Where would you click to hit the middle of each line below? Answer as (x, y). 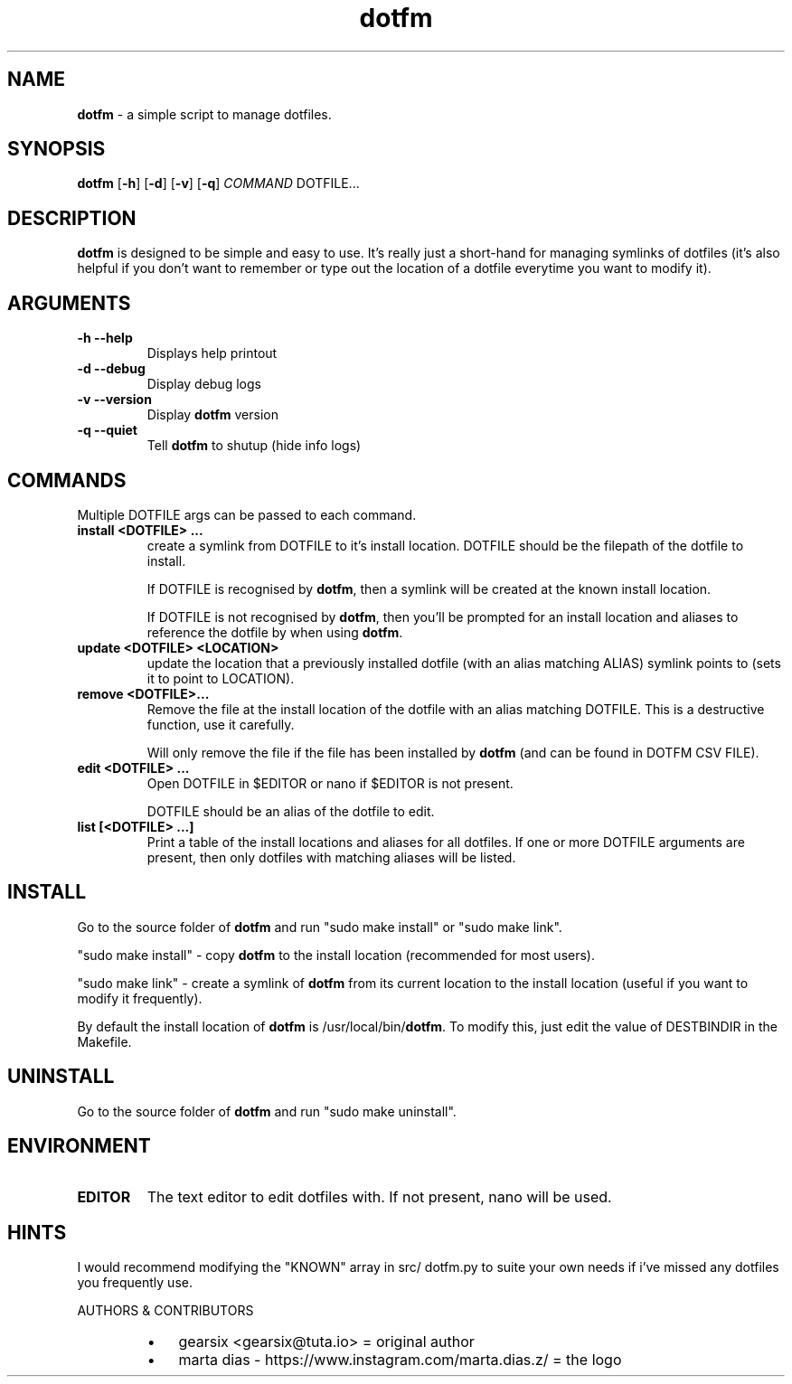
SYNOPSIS (57, 149)
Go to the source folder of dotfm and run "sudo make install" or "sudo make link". (320, 927)
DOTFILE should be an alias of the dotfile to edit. (291, 811)
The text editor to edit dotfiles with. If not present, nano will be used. (379, 1196)
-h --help (105, 338)
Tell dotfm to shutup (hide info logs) (254, 446)
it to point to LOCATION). (221, 678)
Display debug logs (204, 384)
